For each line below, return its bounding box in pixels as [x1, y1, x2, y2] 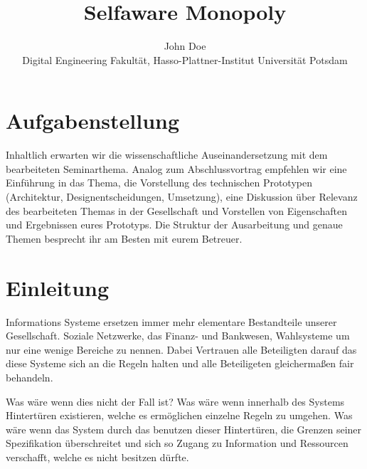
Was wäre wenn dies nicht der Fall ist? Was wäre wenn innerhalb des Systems [6, 394, 345, 409]
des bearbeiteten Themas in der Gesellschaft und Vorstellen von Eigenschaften [6, 203, 347, 218]
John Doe [164, 38, 206, 53]
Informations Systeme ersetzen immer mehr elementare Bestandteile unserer [6, 314, 337, 329]
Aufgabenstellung [6, 106, 180, 135]
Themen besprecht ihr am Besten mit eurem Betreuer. [6, 231, 243, 246]
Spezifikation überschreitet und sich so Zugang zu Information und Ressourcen [6, 436, 349, 450]
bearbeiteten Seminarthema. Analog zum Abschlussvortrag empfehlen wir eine [6, 161, 347, 176]
